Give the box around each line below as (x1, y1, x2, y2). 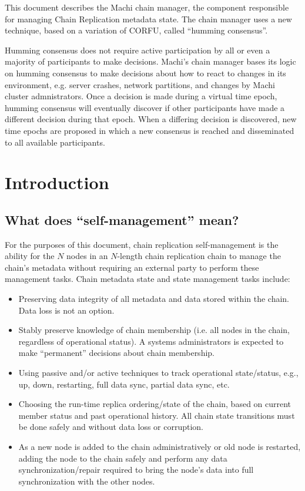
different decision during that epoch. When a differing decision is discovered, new (5, 113, 297, 125)
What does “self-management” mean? (5, 210, 239, 228)
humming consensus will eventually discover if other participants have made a (5, 101, 285, 113)
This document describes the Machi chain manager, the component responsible (5, 1, 289, 13)
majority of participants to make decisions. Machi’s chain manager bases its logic (5, 55, 296, 68)
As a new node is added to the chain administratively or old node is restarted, (18, 440, 301, 453)
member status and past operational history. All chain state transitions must (18, 409, 295, 421)
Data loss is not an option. (18, 304, 115, 316)
